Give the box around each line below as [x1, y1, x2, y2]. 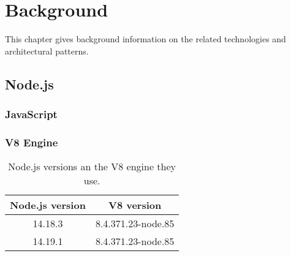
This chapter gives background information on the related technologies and [5, 32, 286, 45]
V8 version [108, 198, 162, 213]
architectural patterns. [5, 44, 89, 57]
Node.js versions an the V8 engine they [8, 159, 176, 174]
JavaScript [5, 107, 58, 122]
